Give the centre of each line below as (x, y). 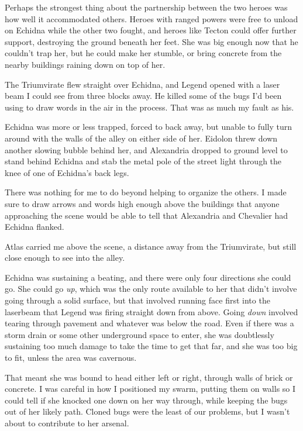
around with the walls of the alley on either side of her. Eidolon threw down (141, 138)
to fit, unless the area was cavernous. (71, 358)
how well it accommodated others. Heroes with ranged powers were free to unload (151, 18)
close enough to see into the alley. (65, 258)
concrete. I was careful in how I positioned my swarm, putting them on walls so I (150, 389)
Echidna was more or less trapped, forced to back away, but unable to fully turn (149, 127)
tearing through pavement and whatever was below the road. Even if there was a (149, 323)
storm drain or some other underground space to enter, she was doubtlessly (140, 334)
